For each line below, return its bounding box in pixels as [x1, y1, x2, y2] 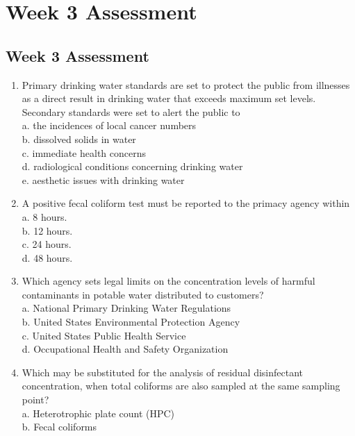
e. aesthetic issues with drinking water [22, 172, 185, 187]
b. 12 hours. [22, 223, 73, 237]
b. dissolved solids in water [22, 131, 136, 146]
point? [22, 392, 49, 407]
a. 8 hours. [22, 209, 67, 224]
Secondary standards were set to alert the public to [22, 104, 240, 119]
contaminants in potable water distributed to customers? [22, 287, 264, 301]
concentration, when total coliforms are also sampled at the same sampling [22, 378, 340, 393]
